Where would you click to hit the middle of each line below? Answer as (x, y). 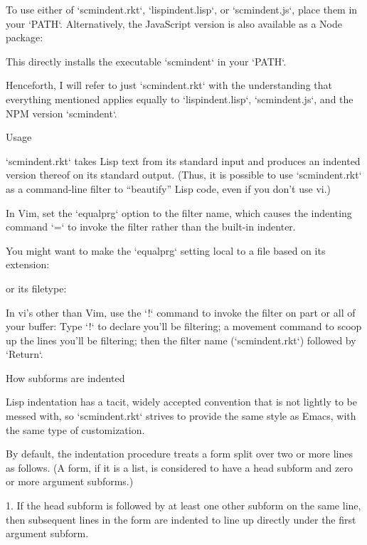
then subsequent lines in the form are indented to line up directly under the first (181, 519)
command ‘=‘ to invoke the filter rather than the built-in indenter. (151, 227)
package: (25, 37)
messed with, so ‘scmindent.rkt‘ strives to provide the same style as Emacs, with (181, 416)
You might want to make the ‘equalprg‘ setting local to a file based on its (166, 250)
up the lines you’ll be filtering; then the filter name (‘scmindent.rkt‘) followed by (181, 340)
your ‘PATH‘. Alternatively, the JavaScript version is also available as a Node (174, 23)
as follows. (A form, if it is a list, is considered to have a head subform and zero (179, 467)
